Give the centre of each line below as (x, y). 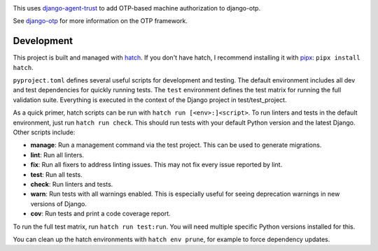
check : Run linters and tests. (72, 184)
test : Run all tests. (57, 174)
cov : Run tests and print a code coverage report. (100, 214)
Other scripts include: (44, 132)
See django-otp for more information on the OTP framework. (100, 21)
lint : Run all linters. (57, 155)
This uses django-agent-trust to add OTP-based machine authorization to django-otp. (137, 8)
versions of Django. (58, 203)
